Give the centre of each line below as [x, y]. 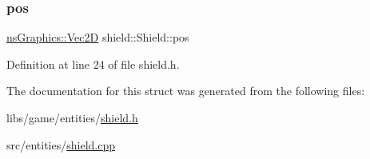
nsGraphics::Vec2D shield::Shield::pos [98, 37]
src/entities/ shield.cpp [61, 144]
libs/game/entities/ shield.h [72, 117]
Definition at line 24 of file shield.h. [93, 64]
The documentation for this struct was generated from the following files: [186, 91]
